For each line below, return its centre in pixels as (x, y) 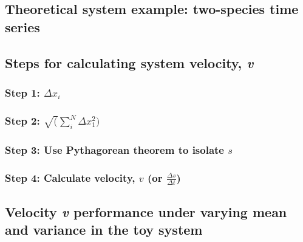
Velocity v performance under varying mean (146, 211)
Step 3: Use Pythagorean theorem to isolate (114, 149)
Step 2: (22, 120)
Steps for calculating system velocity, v (129, 62)
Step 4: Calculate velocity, (70, 177)
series (22, 26)
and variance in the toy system (104, 230)
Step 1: (22, 92)
